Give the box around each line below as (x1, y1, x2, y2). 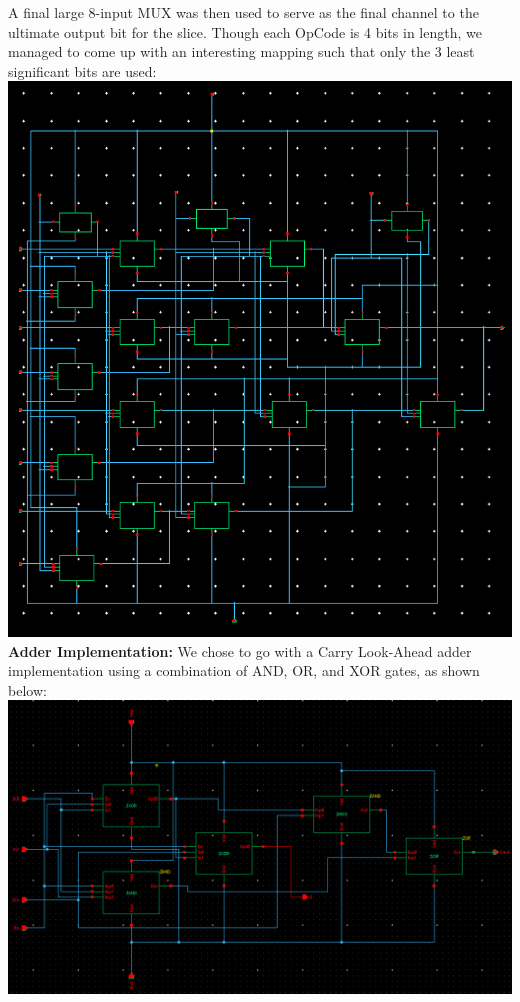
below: (8, 679, 47, 700)
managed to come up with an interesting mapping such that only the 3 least (8, 41, 475, 62)
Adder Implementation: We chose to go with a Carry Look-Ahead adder (8, 640, 472, 661)
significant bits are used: (8, 60, 157, 81)
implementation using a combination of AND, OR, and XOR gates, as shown (8, 660, 480, 681)
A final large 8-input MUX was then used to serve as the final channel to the (8, 2, 479, 22)
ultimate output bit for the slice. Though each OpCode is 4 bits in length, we (8, 21, 482, 42)
